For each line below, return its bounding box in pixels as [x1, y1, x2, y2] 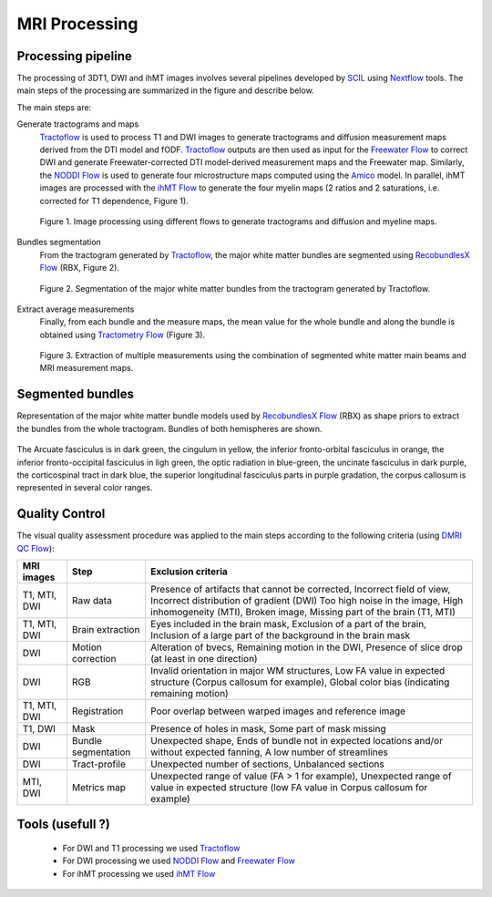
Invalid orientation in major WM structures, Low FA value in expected [150, 665, 446, 677]
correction [71, 653, 117, 665]
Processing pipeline [16, 48, 132, 64]
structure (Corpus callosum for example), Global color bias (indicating [150, 675, 450, 688]
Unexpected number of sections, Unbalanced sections [150, 758, 384, 770]
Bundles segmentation [16, 237, 102, 248]
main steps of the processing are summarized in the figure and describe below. [16, 85, 314, 96]
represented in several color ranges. [16, 482, 153, 493]
